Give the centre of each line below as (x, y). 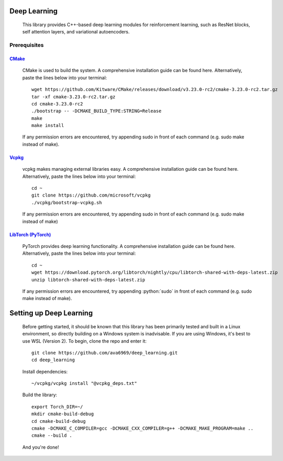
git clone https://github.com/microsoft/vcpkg (91, 195)
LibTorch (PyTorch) (30, 235)
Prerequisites (26, 45)
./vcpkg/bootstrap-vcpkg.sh (67, 202)
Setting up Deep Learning (51, 313)
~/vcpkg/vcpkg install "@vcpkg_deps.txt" (84, 384)
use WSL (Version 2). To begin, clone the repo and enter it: (84, 341)
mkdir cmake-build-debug (63, 414)
